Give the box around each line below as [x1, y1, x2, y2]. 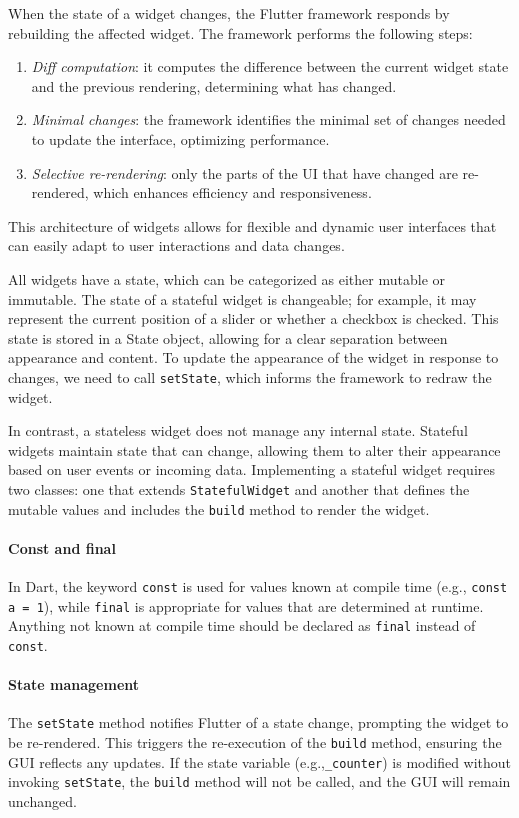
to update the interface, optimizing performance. [31, 128, 330, 149]
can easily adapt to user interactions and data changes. [8, 235, 345, 256]
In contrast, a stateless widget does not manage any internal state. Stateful [8, 420, 468, 441]
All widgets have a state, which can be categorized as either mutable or [8, 268, 446, 289]
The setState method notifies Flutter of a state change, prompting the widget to [8, 712, 509, 733]
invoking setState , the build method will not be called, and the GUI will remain [8, 771, 511, 792]
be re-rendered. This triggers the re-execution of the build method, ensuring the [8, 732, 502, 753]
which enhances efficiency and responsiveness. [93, 182, 372, 203]
